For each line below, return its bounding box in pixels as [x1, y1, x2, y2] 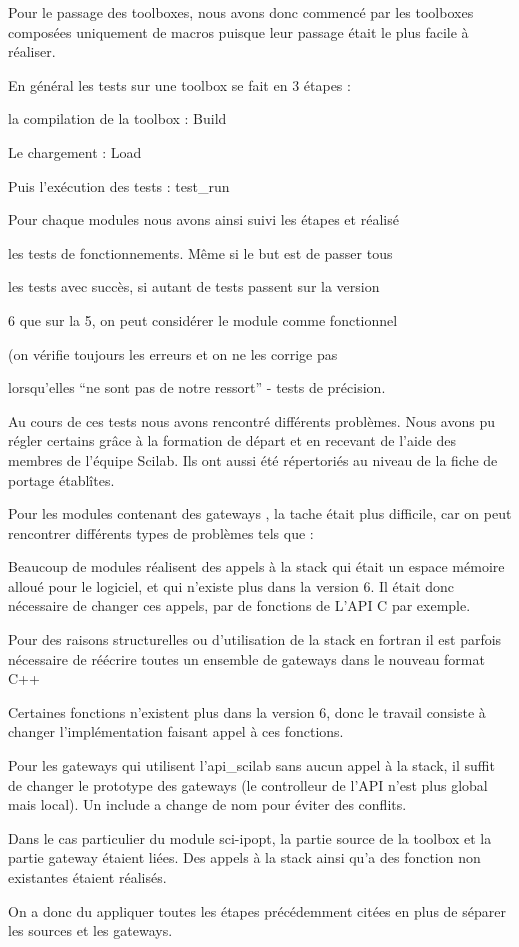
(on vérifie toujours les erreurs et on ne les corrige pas [8, 343, 338, 364]
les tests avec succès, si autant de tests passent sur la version [8, 276, 380, 297]
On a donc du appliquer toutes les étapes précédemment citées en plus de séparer [8, 900, 506, 921]
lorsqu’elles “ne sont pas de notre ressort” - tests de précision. [8, 377, 386, 398]
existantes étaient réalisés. [8, 867, 167, 887]
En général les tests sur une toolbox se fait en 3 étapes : [8, 74, 351, 95]
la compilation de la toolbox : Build [8, 108, 227, 129]
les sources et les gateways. [8, 920, 173, 941]
